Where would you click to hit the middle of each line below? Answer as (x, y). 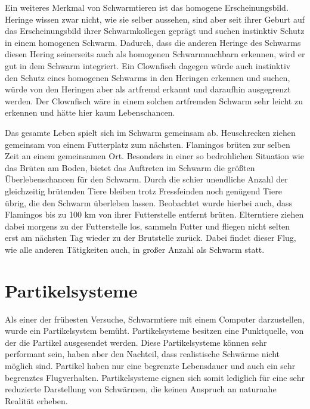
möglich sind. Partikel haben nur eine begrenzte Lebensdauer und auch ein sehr (150, 365)
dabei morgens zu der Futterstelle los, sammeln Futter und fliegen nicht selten (148, 226)
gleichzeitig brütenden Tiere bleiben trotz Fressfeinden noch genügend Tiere (143, 190)
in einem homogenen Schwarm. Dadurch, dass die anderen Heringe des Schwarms (153, 42)
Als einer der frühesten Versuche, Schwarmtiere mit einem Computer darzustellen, (155, 319)
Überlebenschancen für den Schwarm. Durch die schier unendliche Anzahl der (146, 179)
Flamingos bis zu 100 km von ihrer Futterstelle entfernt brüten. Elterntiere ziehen (154, 214)
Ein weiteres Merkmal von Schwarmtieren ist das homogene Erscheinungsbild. (147, 7)
